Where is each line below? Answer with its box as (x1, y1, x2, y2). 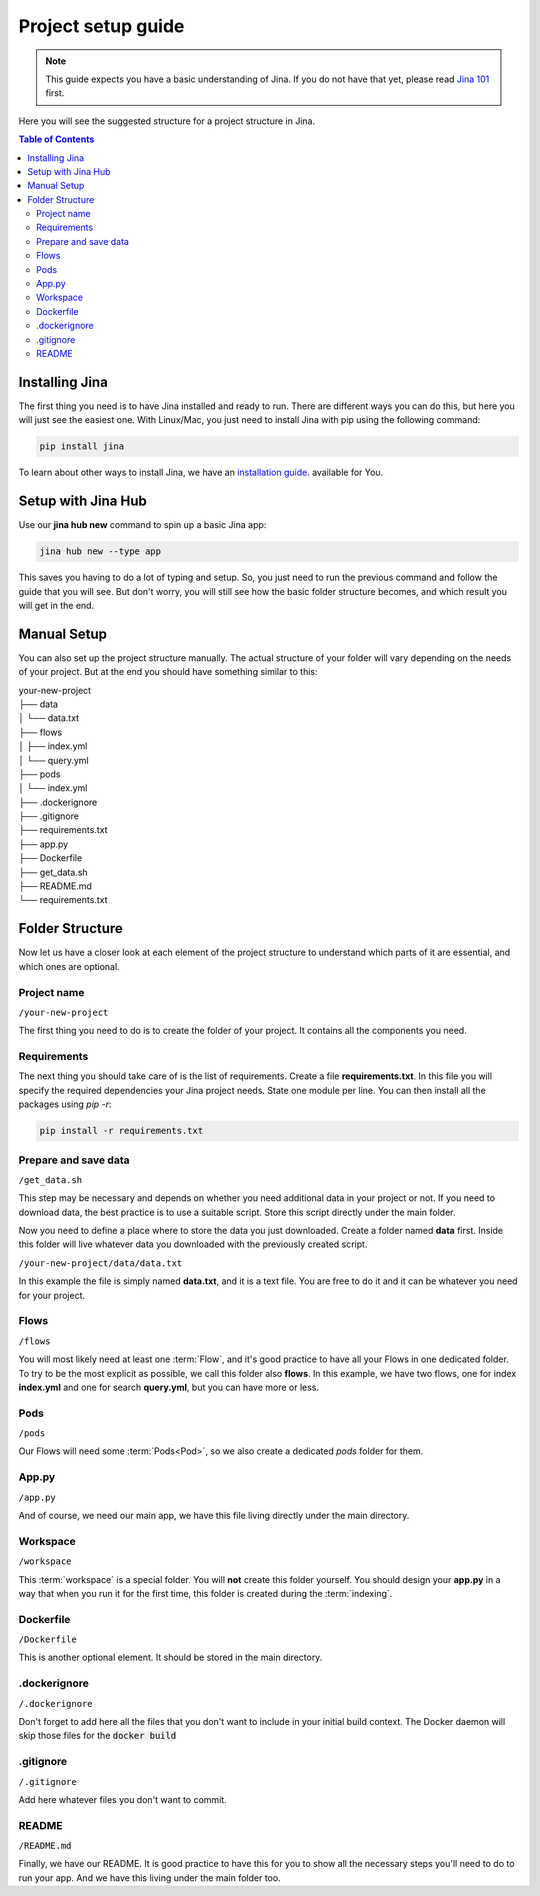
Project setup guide (18, 15, 185, 37)
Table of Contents (18, 133, 95, 145)
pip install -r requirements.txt (39, 1125, 204, 1137)
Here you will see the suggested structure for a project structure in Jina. (18, 115, 316, 127)
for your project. (18, 1289, 86, 1301)
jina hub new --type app (39, 546, 162, 557)
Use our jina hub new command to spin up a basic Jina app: (18, 519, 267, 531)
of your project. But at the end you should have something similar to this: (18, 666, 319, 678)
